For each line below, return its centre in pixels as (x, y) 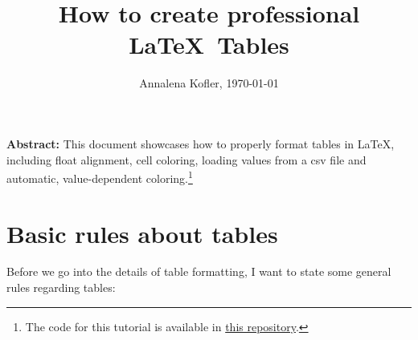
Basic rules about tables (142, 233)
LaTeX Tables (209, 45)
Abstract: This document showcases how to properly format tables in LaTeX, (201, 143)
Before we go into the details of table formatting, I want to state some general (199, 271)
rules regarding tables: (61, 287)
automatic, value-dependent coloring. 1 (100, 177)
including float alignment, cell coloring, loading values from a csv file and (186, 159)
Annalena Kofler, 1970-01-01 (209, 83)
